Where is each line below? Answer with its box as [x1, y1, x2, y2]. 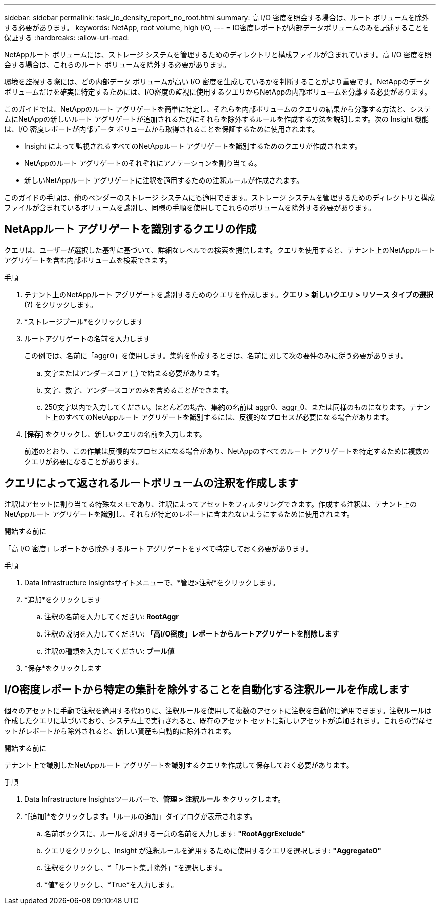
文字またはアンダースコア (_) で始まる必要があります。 [44, 368, 224, 377]
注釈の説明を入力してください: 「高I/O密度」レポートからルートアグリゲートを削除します [44, 629, 339, 638]
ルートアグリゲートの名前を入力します [24, 334, 151, 343]
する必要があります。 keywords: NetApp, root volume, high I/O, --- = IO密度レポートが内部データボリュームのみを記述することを [4, 23, 429, 32]
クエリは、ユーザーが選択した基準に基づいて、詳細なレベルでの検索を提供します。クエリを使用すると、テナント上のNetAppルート [4, 245, 435, 254]
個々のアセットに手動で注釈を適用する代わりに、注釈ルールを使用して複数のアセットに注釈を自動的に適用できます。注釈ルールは [4, 706, 432, 715]
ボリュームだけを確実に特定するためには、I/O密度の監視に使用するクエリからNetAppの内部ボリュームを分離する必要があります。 [4, 87, 432, 96]
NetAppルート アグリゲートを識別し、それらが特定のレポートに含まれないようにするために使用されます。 [4, 509, 354, 518]
